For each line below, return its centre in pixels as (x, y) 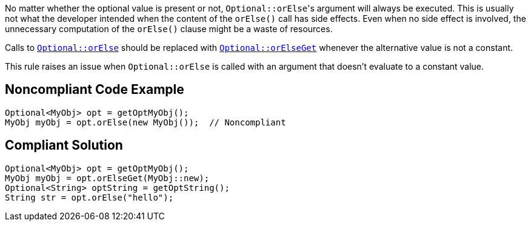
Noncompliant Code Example (95, 90)
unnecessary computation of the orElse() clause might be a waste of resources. (169, 29)
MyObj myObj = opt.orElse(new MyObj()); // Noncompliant (145, 122)
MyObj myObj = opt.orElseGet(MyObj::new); (107, 178)
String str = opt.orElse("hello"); (89, 197)
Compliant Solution (64, 145)
